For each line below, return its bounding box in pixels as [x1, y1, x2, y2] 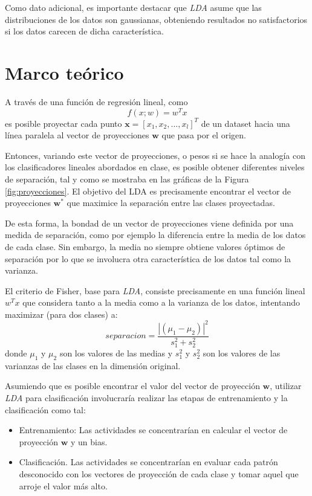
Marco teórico [5, 60, 124, 85]
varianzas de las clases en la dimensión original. [5, 359, 181, 372]
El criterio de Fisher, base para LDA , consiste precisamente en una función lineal [5, 284, 305, 297]
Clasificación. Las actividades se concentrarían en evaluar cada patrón [19, 456, 278, 468]
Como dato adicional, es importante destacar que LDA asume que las [5, 1, 262, 13]
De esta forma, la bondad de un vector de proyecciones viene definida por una [5, 216, 294, 229]
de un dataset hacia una [201, 117, 290, 129]
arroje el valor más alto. [19, 479, 108, 492]
